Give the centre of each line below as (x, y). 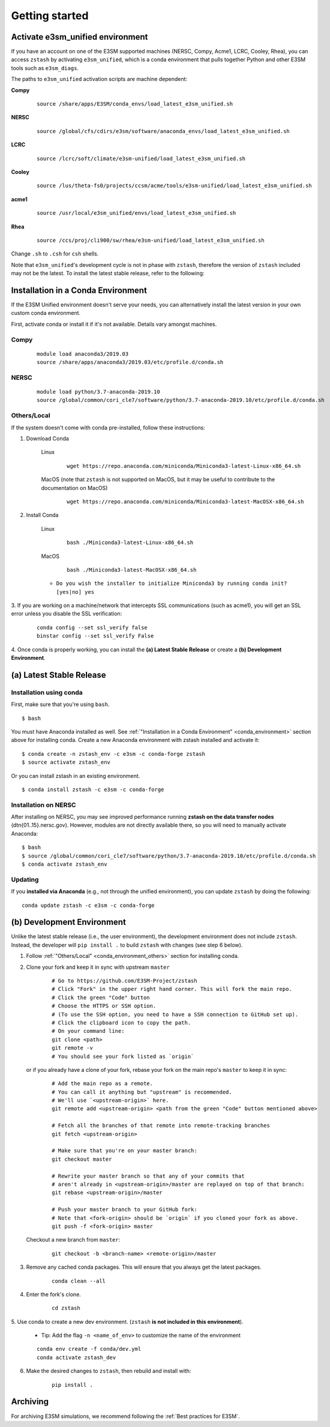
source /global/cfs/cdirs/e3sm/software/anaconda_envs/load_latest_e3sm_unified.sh (163, 131)
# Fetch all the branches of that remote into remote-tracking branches (161, 1126)
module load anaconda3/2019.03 (83, 354)
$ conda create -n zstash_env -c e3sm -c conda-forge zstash (113, 754)
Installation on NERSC (43, 805)
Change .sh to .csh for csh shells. (55, 254)
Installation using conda (47, 692)
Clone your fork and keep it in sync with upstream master (98, 967)
